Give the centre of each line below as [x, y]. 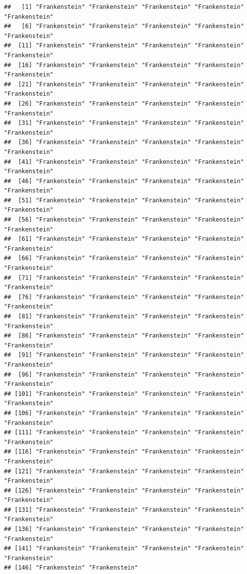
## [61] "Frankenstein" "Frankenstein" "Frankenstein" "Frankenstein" [124, 239]
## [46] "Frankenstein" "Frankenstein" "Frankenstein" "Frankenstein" [124, 181]
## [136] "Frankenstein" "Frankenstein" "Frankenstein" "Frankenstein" [124, 529]
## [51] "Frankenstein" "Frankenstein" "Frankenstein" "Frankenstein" [124, 200]
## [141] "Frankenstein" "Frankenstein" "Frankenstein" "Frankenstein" [124, 549]
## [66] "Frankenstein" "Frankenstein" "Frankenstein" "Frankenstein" [124, 258]
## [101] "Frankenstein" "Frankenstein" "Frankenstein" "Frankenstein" [124, 394]
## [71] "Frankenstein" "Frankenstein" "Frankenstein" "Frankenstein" [124, 278]
